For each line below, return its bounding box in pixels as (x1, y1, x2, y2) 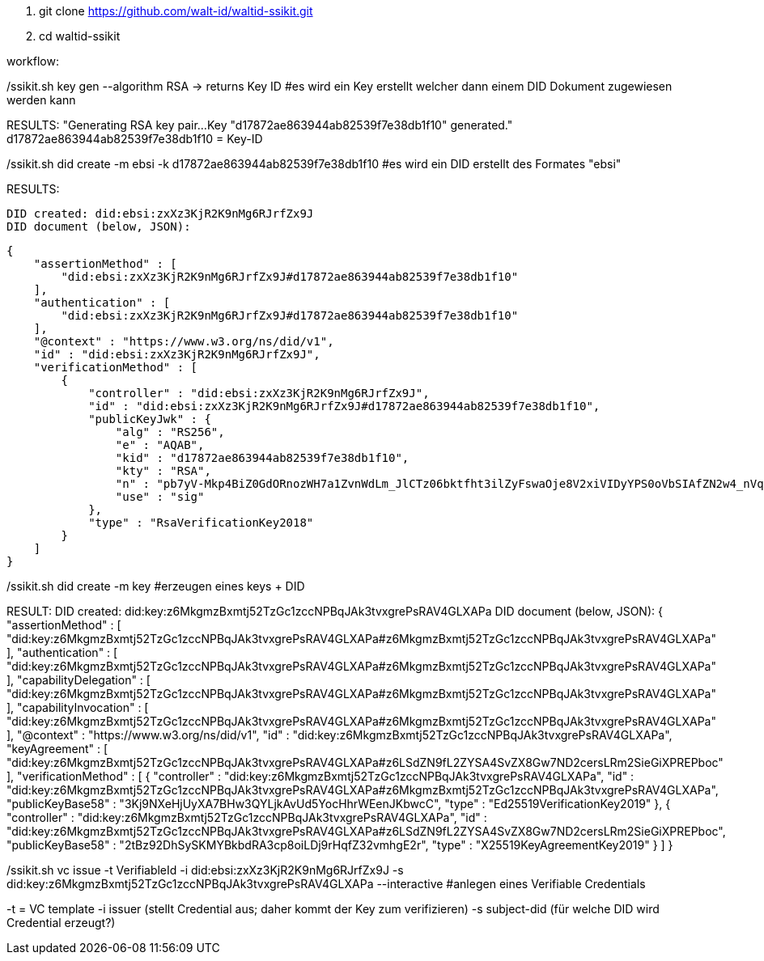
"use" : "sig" (115, 490, 205, 503)
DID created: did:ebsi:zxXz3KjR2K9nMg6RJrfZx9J (6, 207, 314, 220)
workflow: (6, 54, 59, 68)
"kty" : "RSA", (115, 464, 211, 477)
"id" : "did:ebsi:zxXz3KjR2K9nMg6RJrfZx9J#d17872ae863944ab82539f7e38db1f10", (88, 400, 601, 413)
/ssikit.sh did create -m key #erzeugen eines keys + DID (6, 579, 305, 593)
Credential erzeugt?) (6, 916, 116, 929)
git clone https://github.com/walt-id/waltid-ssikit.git (39, 4, 313, 18)
